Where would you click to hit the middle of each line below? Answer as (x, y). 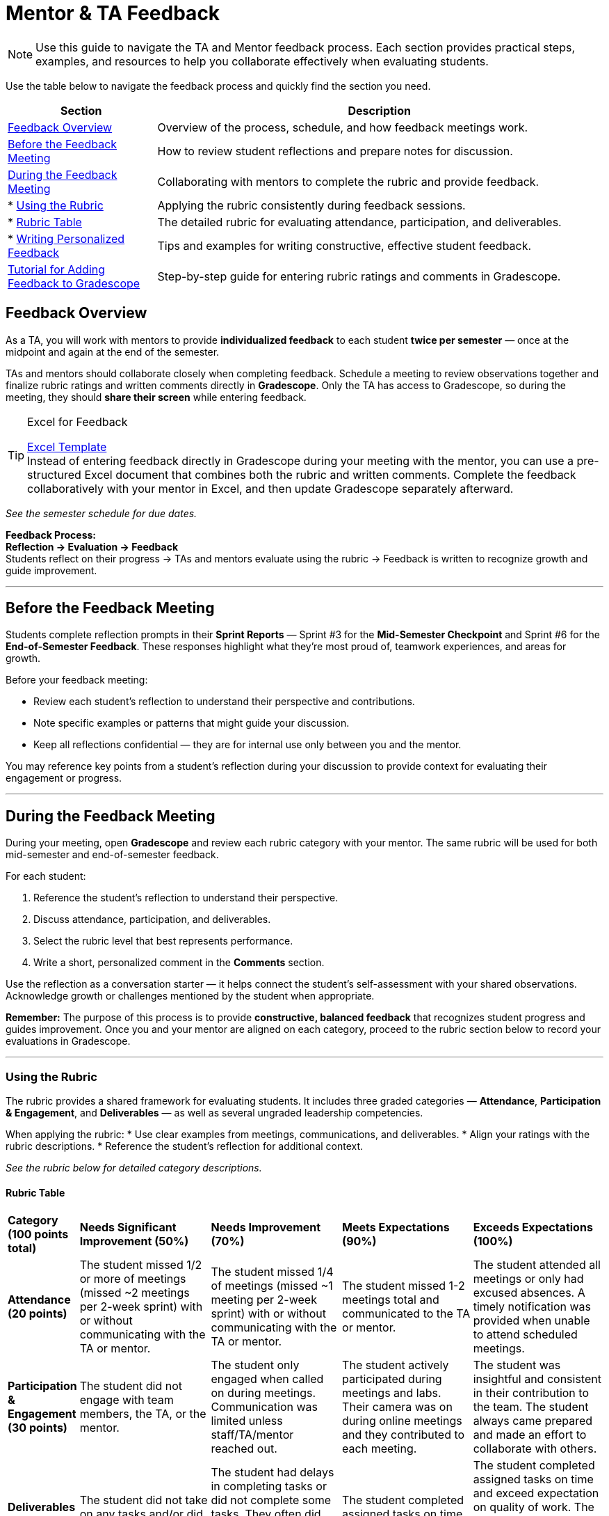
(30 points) (38, 1428)
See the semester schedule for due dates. (101, 513)
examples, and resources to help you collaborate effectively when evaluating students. (262, 61)
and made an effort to (530, 1435)
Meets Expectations (396, 1227)
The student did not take (144, 1500)
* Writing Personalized (66, 238)
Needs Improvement (266, 1227)
